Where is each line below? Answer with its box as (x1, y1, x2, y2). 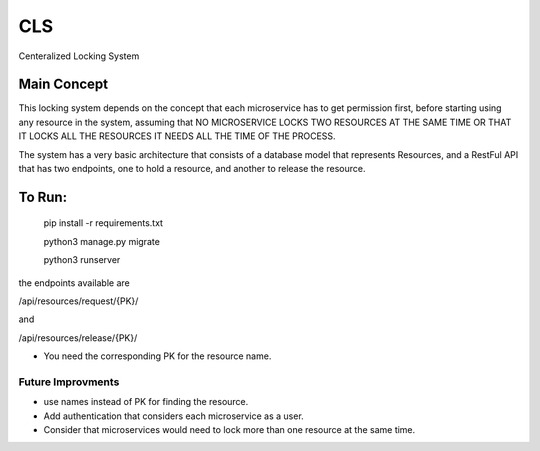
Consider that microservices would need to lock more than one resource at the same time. (43, 424, 416, 436)
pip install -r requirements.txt (43, 217, 164, 229)
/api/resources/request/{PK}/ (18, 295, 139, 307)
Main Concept (18, 76, 109, 93)
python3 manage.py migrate (43, 235, 160, 247)
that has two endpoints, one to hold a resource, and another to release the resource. (18, 163, 366, 175)
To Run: (18, 188, 68, 205)
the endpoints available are (18, 276, 130, 289)
